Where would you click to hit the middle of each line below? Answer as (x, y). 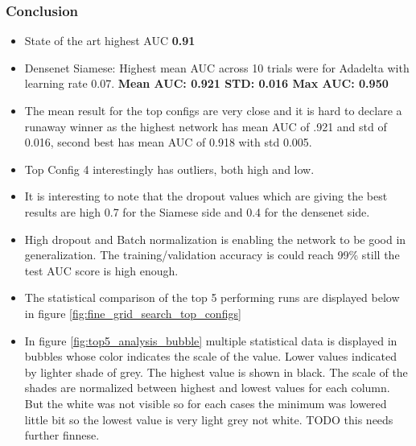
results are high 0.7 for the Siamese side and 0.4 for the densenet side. (197, 211)
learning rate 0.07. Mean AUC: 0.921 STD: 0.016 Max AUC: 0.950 (206, 83)
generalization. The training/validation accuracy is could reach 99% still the (212, 255)
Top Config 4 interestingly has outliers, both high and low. (169, 169)
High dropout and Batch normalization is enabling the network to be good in (215, 239)
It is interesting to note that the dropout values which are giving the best (206, 196)
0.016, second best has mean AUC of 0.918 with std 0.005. (168, 142)
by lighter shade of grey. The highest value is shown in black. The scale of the (216, 372)
